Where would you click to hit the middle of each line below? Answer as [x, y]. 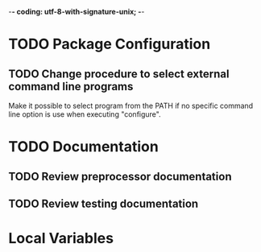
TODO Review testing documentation [104, 203]
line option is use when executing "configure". [85, 114]
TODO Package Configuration [110, 44]
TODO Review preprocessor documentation [120, 176]
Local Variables [61, 239]
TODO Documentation [83, 147]
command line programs [71, 87]
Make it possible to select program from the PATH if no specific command [131, 105]
